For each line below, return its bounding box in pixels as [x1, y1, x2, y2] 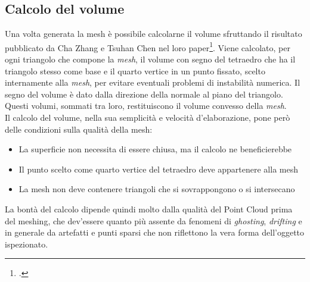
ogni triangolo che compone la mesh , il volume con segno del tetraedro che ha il [5, 53, 296, 65]
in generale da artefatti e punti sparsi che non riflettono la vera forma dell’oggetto [5, 226, 305, 239]
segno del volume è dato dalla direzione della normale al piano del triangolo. [5, 87, 283, 100]
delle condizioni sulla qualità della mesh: [5, 123, 153, 135]
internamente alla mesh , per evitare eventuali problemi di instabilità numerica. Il [5, 76, 300, 89]
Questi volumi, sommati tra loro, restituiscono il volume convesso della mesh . [5, 99, 287, 112]
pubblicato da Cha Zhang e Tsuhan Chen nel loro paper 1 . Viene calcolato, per [5, 39, 290, 54]
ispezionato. [5, 237, 48, 250]
